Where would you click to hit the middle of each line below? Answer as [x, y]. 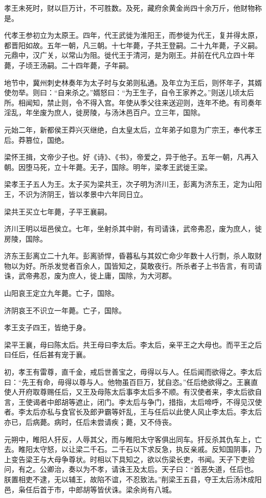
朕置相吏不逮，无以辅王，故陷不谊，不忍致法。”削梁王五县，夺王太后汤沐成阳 [133, 479]
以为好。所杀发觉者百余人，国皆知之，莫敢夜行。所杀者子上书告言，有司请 [136, 265]
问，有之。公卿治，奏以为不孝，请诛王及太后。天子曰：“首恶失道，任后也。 [131, 469]
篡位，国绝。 [47, 139]
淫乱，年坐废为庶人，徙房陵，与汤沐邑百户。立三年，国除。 [104, 112]
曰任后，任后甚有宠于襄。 [47, 354]
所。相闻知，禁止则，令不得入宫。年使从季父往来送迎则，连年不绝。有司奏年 [133, 102]
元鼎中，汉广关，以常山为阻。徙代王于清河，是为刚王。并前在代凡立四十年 [129, 55]
